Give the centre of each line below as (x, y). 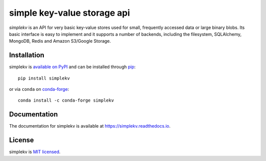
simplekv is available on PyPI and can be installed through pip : (72, 67)
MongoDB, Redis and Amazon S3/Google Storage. (60, 41)
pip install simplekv (44, 78)
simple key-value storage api (69, 13)
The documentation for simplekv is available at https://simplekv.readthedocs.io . (90, 126)
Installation (27, 55)
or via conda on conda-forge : (39, 89)
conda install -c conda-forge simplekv (66, 100)
